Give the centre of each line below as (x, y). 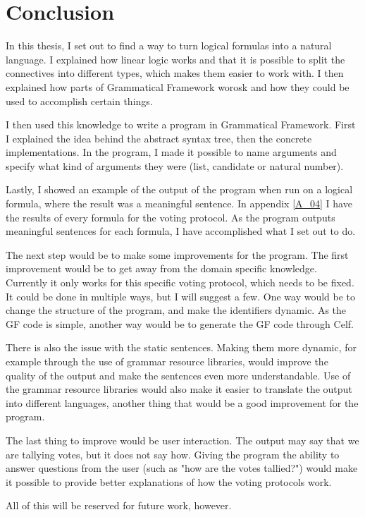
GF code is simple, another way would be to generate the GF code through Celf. (180, 323)
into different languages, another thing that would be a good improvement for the (182, 402)
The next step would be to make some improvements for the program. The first (177, 254)
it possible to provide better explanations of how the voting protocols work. (169, 481)
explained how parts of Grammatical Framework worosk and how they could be (178, 86)
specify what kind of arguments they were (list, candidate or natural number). (175, 165)
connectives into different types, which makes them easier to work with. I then (175, 73)
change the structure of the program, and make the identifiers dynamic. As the (176, 310)
